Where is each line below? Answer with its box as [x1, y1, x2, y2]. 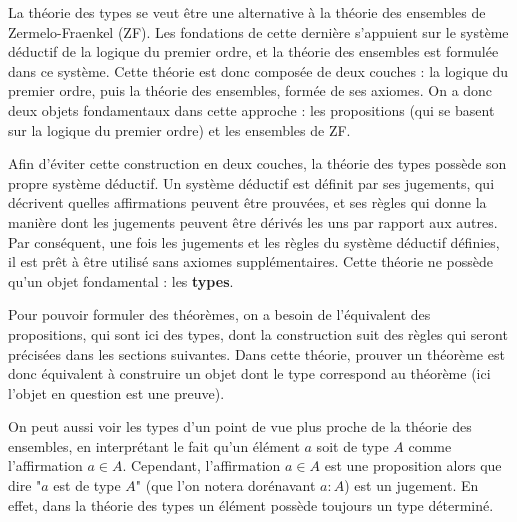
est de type [53, 475, 121, 496]
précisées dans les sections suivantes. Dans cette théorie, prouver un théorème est [8, 343, 505, 364]
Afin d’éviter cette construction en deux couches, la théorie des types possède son [8, 153, 507, 174]
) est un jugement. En [344, 475, 479, 496]
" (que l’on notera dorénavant [135, 475, 316, 496]
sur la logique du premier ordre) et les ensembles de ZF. [8, 119, 351, 140]
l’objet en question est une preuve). [8, 382, 225, 403]
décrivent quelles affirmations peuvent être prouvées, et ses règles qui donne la [8, 192, 487, 213]
